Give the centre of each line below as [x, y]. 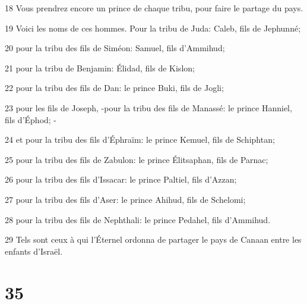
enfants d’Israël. [34, 251]
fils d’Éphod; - [31, 119]
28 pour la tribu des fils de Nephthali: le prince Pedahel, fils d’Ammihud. [138, 219]
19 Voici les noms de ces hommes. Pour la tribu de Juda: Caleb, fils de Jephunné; [153, 28]
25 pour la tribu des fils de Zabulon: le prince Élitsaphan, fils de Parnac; [137, 159]
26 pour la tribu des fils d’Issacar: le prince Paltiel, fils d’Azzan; [121, 179]
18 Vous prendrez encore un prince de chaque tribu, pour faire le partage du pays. [154, 8]
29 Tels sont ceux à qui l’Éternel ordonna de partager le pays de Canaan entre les [153, 239]
